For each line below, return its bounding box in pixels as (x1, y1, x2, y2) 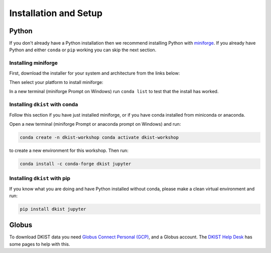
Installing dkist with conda (9, 101, 78, 108)
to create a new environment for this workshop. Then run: (9, 147, 129, 153)
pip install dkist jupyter (20, 206, 86, 212)
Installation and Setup (9, 8, 103, 19)
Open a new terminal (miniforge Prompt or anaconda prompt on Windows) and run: (9, 121, 181, 127)
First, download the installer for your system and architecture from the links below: (9, 70, 180, 76)
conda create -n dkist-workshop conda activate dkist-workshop (20, 134, 179, 140)
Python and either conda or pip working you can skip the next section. (9, 47, 157, 53)
